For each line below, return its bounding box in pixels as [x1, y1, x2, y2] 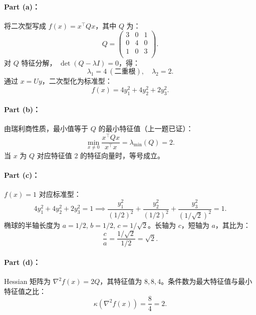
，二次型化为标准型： [42, 76, 112, 86]
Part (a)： [4, 1, 40, 12]
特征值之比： [4, 285, 46, 296]
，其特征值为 [100, 276, 142, 286]
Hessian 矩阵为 [4, 276, 51, 286]
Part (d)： [4, 257, 41, 267]
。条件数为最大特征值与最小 [161, 276, 252, 286]
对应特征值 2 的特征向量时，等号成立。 [37, 150, 165, 160]
